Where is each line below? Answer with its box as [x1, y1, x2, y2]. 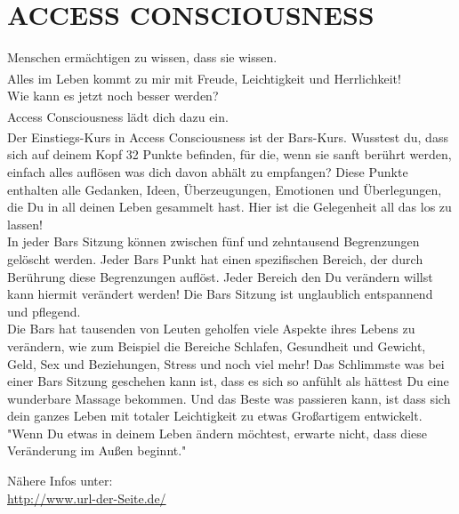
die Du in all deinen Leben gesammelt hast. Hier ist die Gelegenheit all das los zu [7, 197, 452, 216]
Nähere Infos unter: [7, 471, 113, 490]
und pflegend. [7, 301, 81, 320]
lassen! [7, 214, 43, 233]
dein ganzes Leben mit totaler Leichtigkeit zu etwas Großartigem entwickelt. [7, 406, 423, 425]
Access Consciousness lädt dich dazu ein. [7, 107, 229, 125]
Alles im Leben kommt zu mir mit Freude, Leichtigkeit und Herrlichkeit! [7, 68, 401, 87]
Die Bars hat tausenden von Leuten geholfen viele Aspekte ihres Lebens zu [7, 319, 415, 338]
